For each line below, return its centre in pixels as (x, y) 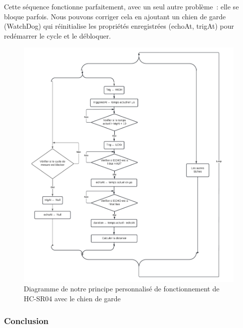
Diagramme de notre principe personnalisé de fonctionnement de (122, 289)
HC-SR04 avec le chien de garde (72, 299)
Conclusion (26, 320)
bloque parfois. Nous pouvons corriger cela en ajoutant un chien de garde (115, 16)
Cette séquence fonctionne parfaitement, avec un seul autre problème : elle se (121, 6)
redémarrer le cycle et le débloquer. (58, 35)
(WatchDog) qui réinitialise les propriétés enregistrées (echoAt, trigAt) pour (119, 26)
